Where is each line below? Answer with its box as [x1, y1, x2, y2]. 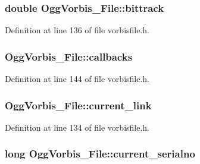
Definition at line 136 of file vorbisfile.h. [5, 24, 150, 36]
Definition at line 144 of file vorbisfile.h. [5, 72, 150, 85]
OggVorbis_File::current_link [5, 97, 152, 112]
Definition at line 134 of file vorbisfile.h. [5, 121, 150, 133]
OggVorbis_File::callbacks [5, 49, 133, 64]
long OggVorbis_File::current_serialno [5, 146, 195, 161]
